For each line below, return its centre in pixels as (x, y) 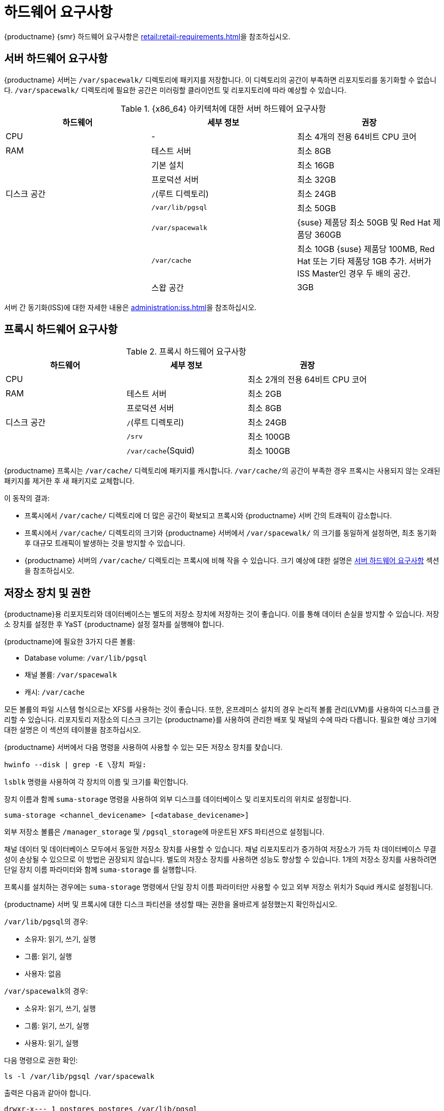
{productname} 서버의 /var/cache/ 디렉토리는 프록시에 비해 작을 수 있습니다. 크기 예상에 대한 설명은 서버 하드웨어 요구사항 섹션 (232, 561)
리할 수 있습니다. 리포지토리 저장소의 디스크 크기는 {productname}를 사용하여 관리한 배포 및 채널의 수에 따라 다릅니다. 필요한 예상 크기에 (220, 720)
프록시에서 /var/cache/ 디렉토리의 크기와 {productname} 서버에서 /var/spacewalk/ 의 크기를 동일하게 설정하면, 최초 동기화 (231, 533)
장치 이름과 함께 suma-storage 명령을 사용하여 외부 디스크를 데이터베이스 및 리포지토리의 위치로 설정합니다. (178, 799)
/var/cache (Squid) (161, 451)
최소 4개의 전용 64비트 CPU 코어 (357, 136)
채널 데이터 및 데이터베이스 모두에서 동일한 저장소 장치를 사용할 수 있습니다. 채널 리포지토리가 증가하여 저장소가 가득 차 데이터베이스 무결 (220, 849)
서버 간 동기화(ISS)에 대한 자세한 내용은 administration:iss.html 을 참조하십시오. (130, 307)
